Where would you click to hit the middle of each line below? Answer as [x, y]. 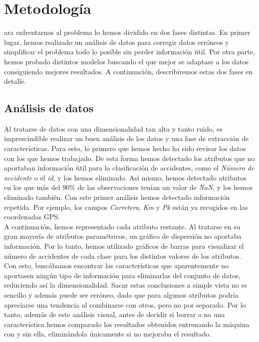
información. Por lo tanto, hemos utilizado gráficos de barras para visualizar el [124, 246]
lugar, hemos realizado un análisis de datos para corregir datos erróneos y [117, 42]
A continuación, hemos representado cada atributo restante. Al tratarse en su [122, 226]
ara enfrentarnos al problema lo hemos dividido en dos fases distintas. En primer [127, 32]
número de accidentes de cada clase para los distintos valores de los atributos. [123, 256]
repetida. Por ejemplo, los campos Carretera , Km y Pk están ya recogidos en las [126, 207]
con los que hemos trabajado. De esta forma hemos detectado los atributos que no [129, 158]
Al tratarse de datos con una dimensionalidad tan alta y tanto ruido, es [113, 128]
